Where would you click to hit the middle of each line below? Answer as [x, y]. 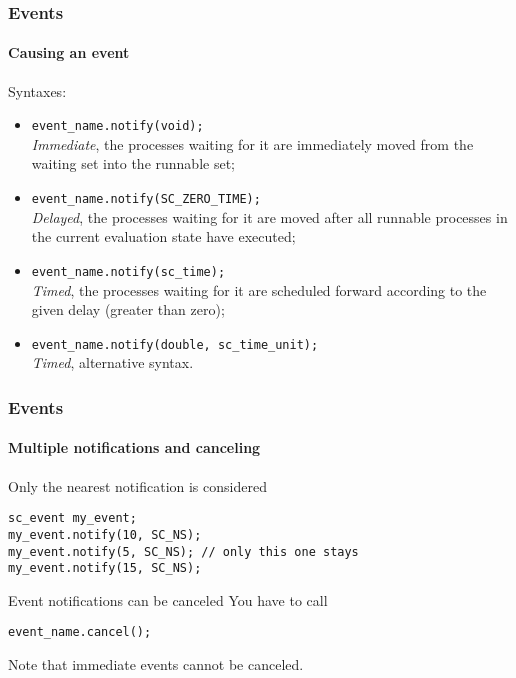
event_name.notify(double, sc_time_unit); [175, 344]
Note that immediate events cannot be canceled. [156, 664]
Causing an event [69, 52]
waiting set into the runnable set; [133, 163]
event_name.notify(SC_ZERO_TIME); [146, 199]
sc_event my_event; [72, 518]
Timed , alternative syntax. [112, 362]
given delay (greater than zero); [128, 309]
